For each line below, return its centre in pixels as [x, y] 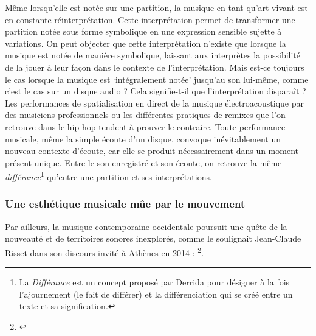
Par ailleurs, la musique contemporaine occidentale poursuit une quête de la [146, 226]
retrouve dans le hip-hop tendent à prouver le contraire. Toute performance [145, 126]
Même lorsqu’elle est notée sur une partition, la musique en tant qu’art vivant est [156, 7]
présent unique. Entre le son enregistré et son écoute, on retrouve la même [143, 162]
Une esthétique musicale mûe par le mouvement [125, 204]
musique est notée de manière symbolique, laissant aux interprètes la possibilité [153, 55]
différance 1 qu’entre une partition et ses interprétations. [108, 176]
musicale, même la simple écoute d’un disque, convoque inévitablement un [143, 138]
